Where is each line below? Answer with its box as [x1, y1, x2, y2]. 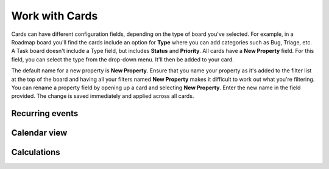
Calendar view [11, 128, 68, 138]
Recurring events [11, 108, 79, 119]
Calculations [11, 147, 60, 157]
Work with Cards [11, 9, 98, 22]
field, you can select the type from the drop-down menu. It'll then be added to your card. [11, 55, 235, 63]
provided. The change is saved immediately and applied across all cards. [11, 92, 194, 100]
